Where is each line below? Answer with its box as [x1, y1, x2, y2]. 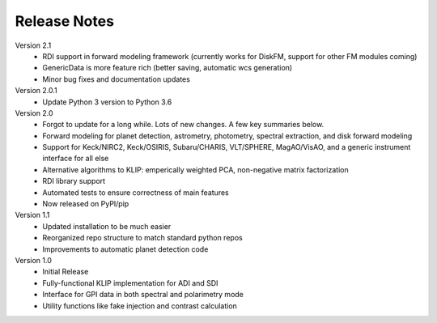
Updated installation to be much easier [42, 221, 172, 231]
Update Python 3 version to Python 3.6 [42, 97, 172, 107]
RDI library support [42, 176, 105, 186]
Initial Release [42, 267, 89, 277]
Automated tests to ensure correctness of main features [42, 187, 230, 198]
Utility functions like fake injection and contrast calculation [42, 300, 238, 311]
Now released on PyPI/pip [42, 199, 129, 209]
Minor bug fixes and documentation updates [42, 74, 190, 84]
